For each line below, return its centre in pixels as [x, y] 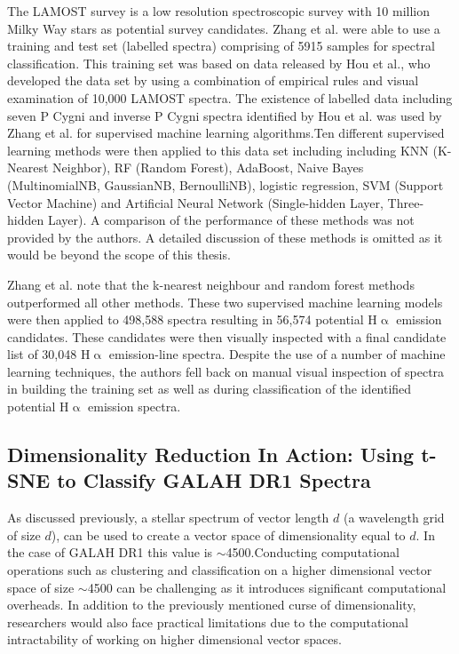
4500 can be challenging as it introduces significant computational [267, 587]
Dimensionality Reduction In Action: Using [211, 455]
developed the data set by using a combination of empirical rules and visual [213, 80]
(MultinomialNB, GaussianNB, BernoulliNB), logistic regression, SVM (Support [226, 184]
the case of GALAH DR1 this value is [110, 552]
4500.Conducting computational [313, 552]
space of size [41, 587]
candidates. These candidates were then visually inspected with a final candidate [227, 336]
